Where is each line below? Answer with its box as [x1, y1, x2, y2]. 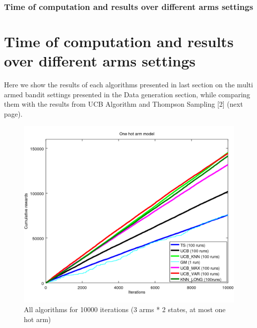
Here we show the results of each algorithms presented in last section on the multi [4, 79, 253, 90]
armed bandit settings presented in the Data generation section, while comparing [4, 89, 251, 99]
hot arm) [24, 314, 51, 324]
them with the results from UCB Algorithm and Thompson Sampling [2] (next [4, 99, 243, 109]
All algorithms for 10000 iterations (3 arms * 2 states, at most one [24, 304, 226, 315]
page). [4, 108, 23, 119]
